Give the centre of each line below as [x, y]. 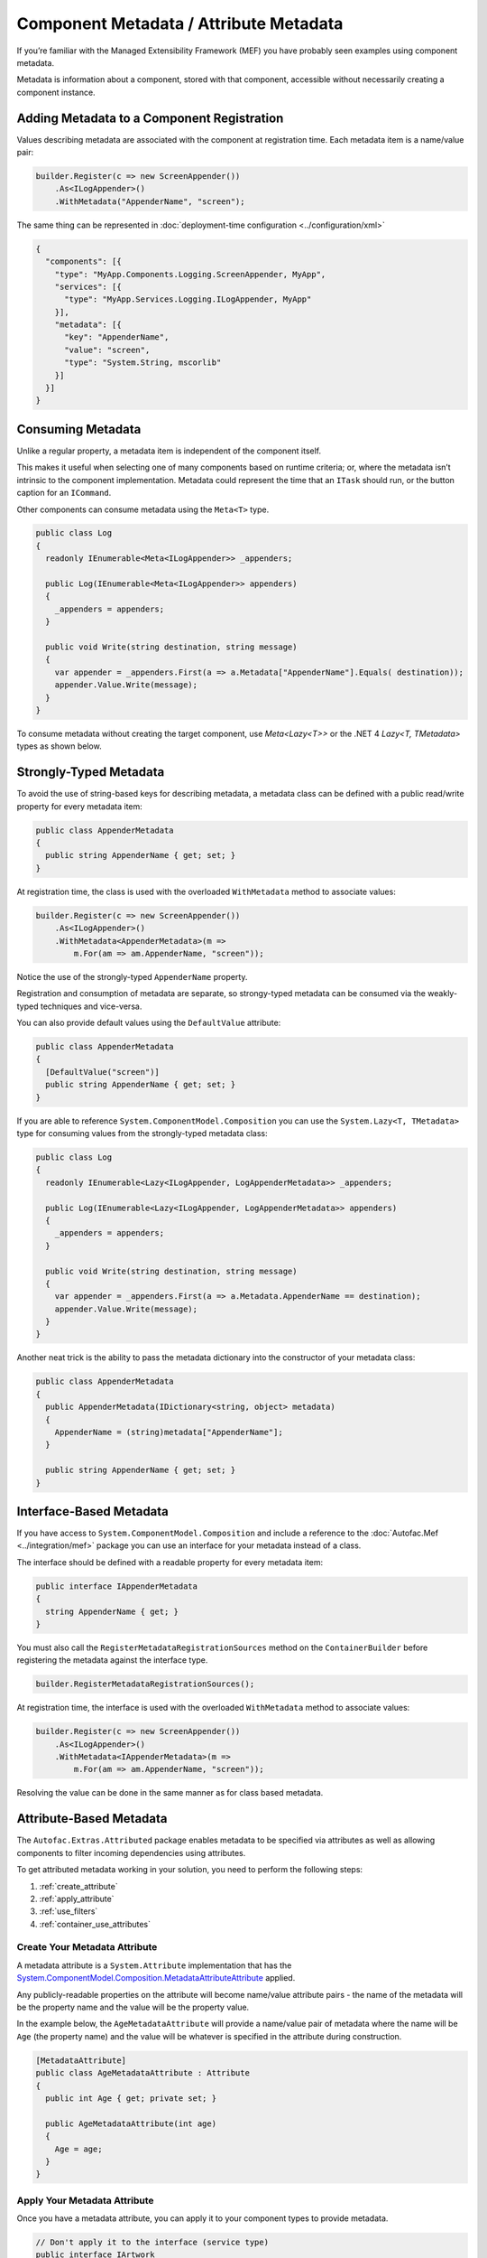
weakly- [442, 994]
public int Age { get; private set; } [131, 2098]
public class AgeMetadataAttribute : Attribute [142, 2073]
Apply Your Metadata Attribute [85, 2200]
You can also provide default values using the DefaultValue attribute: [149, 1023]
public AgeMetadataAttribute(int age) [131, 2123]
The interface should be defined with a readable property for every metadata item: [170, 1562]
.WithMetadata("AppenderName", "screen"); [150, 201]
